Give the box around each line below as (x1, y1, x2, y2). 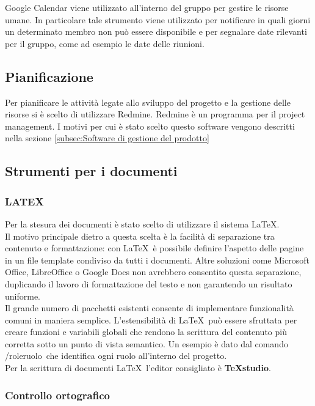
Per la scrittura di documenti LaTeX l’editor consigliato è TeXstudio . (5, 361, 271, 374)
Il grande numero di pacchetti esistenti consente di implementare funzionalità (5, 301, 294, 314)
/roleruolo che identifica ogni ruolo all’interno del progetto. (5, 349, 227, 362)
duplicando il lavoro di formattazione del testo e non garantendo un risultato (5, 277, 292, 290)
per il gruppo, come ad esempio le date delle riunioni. (5, 37, 205, 50)
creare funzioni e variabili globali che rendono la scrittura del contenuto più (5, 325, 287, 338)
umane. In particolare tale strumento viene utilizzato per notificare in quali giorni (5, 13, 311, 26)
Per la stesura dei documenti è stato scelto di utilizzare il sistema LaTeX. (5, 217, 280, 230)
